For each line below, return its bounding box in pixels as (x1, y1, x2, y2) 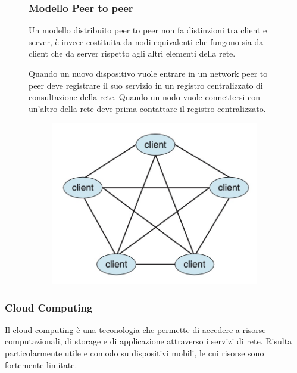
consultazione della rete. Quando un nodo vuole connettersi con (29, 91, 261, 103)
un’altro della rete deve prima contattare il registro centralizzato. (29, 102, 266, 114)
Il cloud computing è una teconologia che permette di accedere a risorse (5, 323, 266, 335)
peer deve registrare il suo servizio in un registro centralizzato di (29, 79, 263, 91)
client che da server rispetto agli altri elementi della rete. (29, 47, 236, 60)
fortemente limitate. (5, 358, 77, 371)
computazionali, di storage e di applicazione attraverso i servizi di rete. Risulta (5, 335, 292, 347)
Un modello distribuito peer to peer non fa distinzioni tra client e (29, 24, 267, 36)
